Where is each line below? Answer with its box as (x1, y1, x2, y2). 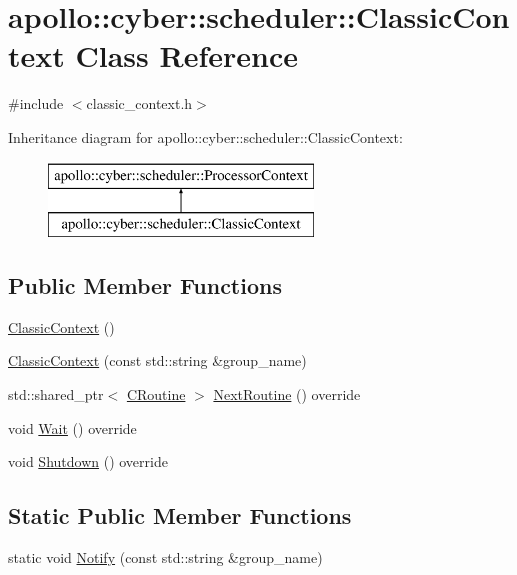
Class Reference (75, 35, 298, 76)
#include (8, 93, 64, 114)
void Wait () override (8, 417, 137, 438)
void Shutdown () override (8, 451, 168, 472)
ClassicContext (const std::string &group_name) (8, 350, 307, 371)
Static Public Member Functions (8, 500, 352, 531)
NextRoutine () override (213, 384, 361, 405)
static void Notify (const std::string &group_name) (8, 547, 323, 568)
